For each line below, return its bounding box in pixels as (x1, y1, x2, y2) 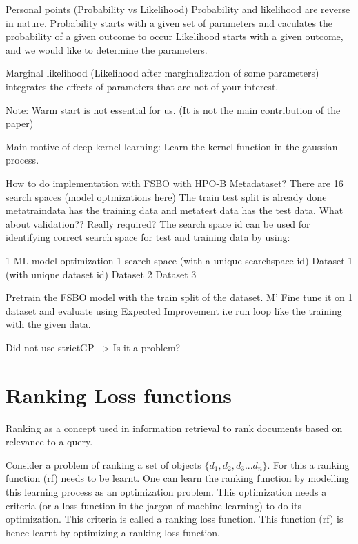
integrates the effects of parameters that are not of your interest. (6, 79, 279, 93)
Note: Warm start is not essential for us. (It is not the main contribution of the (6, 102, 341, 117)
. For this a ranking (267, 457, 350, 472)
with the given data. (6, 317, 91, 331)
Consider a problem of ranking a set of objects (6, 457, 201, 472)
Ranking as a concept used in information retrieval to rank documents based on (6, 420, 343, 435)
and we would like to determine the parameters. (6, 42, 208, 57)
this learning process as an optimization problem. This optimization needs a (6, 484, 327, 498)
